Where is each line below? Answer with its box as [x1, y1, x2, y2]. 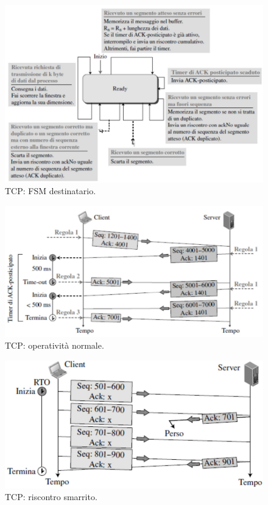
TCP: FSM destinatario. [5, 184, 96, 197]
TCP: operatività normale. [5, 339, 104, 352]
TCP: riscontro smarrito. [5, 490, 97, 503]
